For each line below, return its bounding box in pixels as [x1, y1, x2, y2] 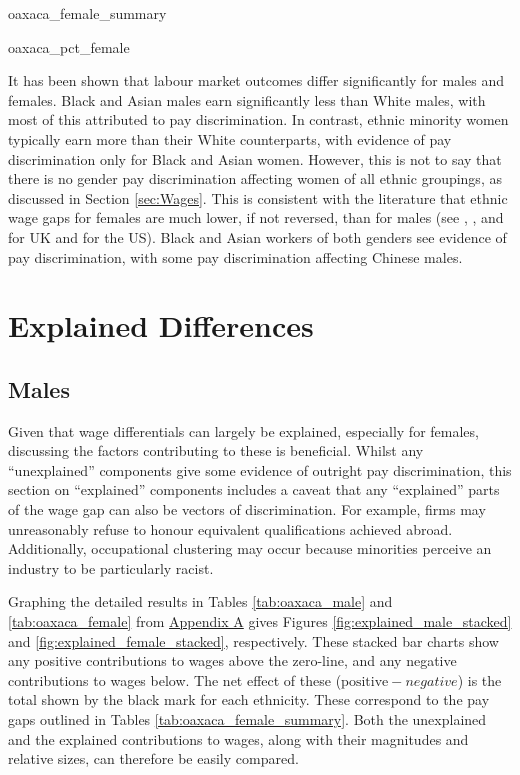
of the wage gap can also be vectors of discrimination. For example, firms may [8, 499, 486, 520]
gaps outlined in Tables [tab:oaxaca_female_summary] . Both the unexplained [8, 709, 487, 730]
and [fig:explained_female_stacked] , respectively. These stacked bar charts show [8, 630, 499, 651]
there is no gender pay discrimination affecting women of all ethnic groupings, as [8, 168, 502, 189]
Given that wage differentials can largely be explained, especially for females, [8, 420, 479, 441]
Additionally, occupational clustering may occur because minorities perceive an [8, 538, 492, 559]
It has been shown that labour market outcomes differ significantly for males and [8, 70, 504, 91]
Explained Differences [8, 305, 314, 346]
